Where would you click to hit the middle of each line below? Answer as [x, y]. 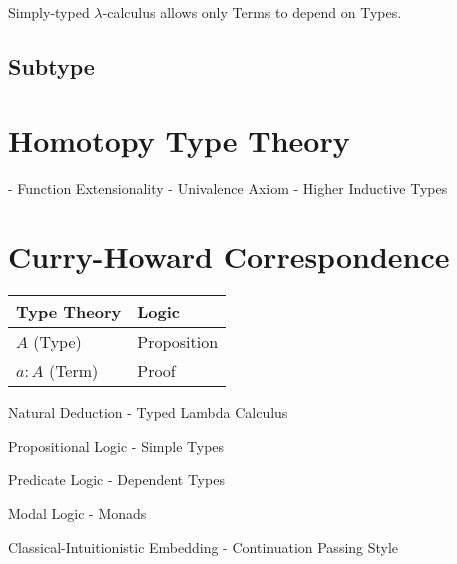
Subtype [51, 65]
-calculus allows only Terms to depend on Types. [252, 12]
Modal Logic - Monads [77, 513]
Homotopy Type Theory [179, 139]
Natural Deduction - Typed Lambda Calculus [148, 412]
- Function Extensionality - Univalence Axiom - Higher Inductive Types [228, 187]
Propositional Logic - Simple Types [116, 445]
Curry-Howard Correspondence [229, 256]
